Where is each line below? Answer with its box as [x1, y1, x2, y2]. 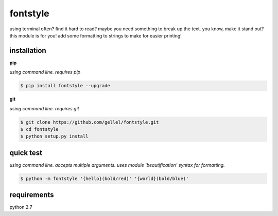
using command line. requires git [9, 105, 79, 111]
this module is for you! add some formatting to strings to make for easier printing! [9, 32, 182, 38]
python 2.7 [9, 204, 33, 210]
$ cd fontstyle [20, 126, 59, 132]
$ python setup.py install [20, 133, 89, 140]
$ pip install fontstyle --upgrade [20, 83, 110, 89]
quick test [9, 148, 42, 157]
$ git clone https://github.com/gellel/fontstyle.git [20, 119, 159, 125]
